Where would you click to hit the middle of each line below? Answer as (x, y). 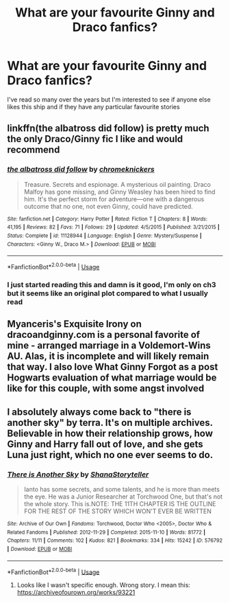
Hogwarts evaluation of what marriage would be (112, 378)
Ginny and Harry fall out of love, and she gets (105, 444)
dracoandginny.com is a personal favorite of (104, 335)
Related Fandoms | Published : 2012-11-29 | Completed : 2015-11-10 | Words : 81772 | (106, 532)
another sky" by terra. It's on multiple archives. (110, 423)
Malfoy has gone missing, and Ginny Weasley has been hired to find (119, 192)
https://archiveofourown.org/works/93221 (76, 593)
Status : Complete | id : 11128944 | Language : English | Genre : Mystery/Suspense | (104, 236)
